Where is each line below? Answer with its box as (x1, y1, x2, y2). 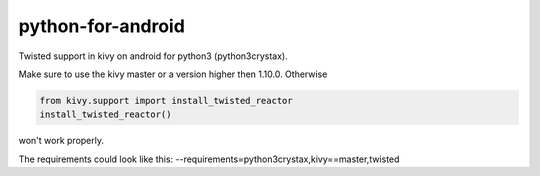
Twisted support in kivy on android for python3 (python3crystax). (18, 50, 289, 62)
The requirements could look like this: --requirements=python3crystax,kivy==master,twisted (18, 153, 400, 165)
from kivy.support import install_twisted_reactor (39, 95, 294, 106)
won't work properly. (18, 135, 105, 147)
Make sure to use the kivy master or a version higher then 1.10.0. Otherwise (18, 68, 328, 80)
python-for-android (18, 15, 185, 37)
